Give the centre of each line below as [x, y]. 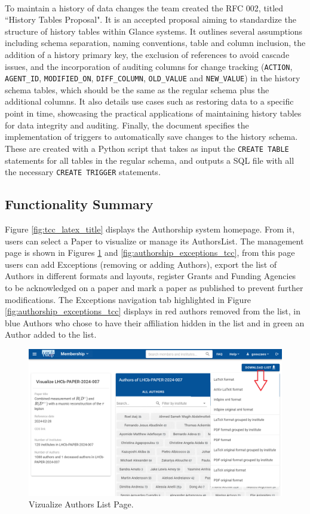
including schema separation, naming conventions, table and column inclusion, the [155, 43]
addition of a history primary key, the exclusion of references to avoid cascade [147, 54]
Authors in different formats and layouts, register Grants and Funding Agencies [151, 276]
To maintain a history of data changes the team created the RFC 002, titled [144, 7]
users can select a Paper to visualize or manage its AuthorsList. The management [154, 241]
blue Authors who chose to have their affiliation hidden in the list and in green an [155, 322]
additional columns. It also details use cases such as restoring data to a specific [149, 101]
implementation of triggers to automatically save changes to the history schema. [151, 137]
